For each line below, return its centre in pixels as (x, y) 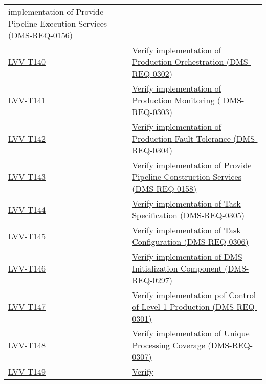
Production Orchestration (178, 62)
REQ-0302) (152, 73)
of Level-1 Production (171, 307)
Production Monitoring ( (176, 100)
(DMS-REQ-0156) (41, 35)
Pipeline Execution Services (58, 23)
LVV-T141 (27, 100)
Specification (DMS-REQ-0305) (188, 215)
